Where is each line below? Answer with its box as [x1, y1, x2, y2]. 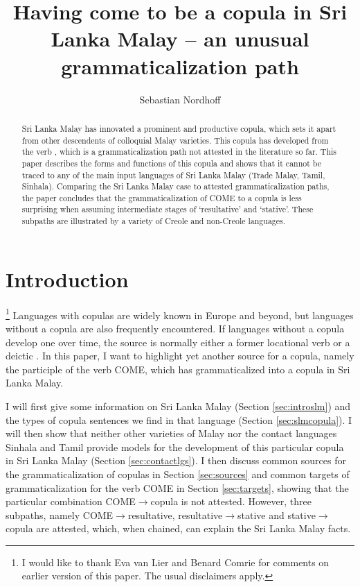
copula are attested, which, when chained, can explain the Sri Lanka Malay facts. [6, 521, 351, 536]
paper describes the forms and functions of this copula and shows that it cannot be [21, 157, 322, 169]
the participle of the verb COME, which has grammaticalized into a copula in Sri [6, 361, 350, 376]
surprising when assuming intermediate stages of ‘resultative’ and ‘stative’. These [21, 203, 314, 215]
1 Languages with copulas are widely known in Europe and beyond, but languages [6, 305, 354, 322]
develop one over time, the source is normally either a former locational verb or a [6, 334, 350, 349]
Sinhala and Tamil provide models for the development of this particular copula [6, 439, 344, 454]
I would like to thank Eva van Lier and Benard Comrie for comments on [21, 554, 330, 569]
